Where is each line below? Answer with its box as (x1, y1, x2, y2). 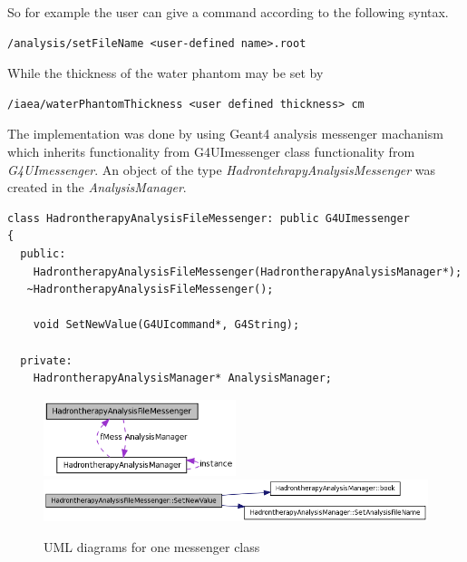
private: (20, 354, 73, 367)
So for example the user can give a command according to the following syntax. (7, 3, 449, 21)
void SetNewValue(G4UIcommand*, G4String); (33, 318, 300, 332)
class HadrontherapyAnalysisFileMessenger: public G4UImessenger (7, 211, 410, 225)
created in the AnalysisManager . (7, 178, 187, 197)
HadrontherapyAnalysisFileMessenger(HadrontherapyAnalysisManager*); (33, 265, 462, 278)
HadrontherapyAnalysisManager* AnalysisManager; (33, 372, 332, 385)
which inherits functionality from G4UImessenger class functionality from (7, 141, 415, 160)
